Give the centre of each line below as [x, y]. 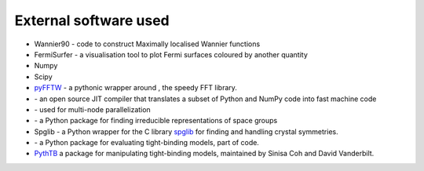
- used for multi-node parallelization [92, 109]
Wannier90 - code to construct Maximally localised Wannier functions [147, 44]
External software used [92, 20]
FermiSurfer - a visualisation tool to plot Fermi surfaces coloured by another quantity [171, 54]
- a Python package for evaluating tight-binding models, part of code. [146, 143]
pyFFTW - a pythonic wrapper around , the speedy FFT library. [135, 88]
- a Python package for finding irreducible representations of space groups [156, 121]
